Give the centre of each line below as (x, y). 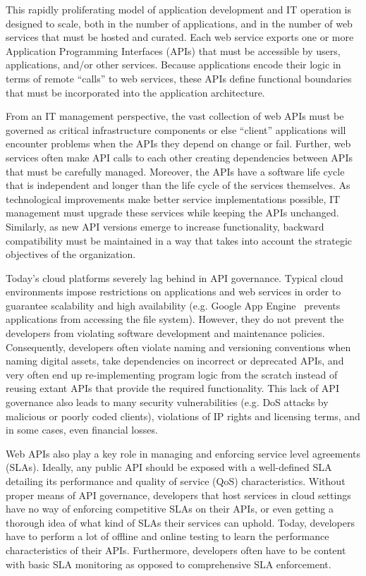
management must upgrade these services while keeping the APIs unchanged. (172, 213)
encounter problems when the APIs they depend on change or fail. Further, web (178, 143)
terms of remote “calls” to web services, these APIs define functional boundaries (179, 78)
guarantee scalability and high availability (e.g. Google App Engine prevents (173, 305)
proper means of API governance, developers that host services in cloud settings (178, 495)
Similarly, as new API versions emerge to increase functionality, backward (165, 226)
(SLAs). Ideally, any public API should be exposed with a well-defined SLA (169, 467)
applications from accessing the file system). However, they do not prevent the (175, 319)
